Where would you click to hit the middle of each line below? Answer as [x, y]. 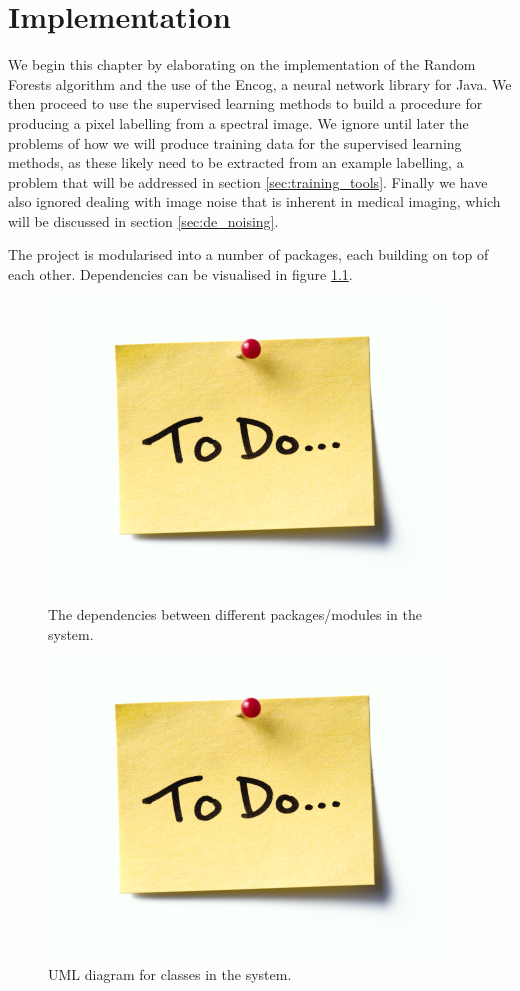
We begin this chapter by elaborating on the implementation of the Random [242, 64]
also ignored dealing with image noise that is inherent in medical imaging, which [254, 201]
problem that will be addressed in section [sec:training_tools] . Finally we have [248, 181]
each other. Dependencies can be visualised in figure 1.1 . [180, 274]
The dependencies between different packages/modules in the [235, 614]
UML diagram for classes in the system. [170, 974]
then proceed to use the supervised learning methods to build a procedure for [245, 103]
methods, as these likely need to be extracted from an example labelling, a [236, 162]
